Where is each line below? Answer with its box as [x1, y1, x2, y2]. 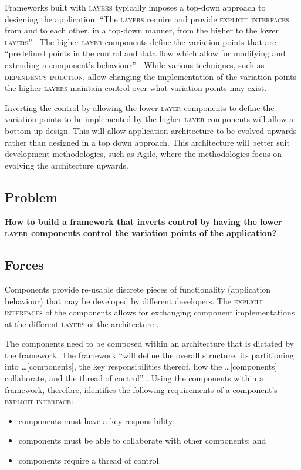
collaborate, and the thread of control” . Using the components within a [5, 372, 263, 384]
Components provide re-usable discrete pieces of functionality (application [5, 283, 271, 295]
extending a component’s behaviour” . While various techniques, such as [5, 58, 265, 70]
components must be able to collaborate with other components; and [18, 434, 266, 446]
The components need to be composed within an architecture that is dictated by [5, 337, 295, 350]
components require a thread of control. [18, 454, 161, 466]
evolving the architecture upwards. [5, 159, 128, 171]
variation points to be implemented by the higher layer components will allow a [5, 113, 294, 125]
